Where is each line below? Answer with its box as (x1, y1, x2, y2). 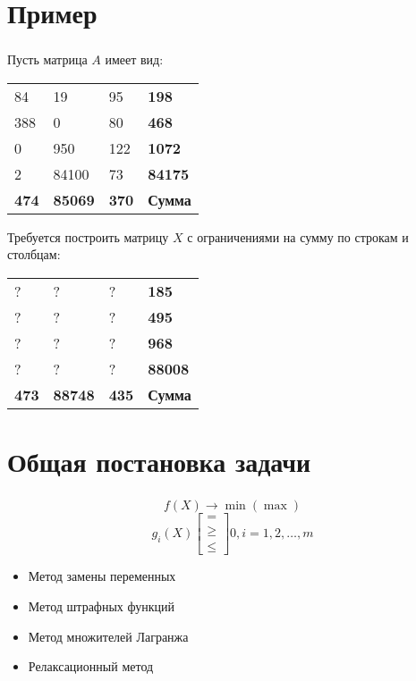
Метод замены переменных (28, 567, 176, 585)
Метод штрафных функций (28, 597, 174, 616)
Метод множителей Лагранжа (28, 626, 189, 645)
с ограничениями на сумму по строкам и (187, 227, 409, 246)
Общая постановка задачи (7, 443, 311, 480)
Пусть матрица (7, 50, 88, 69)
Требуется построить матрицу (7, 227, 169, 246)
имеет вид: (105, 50, 164, 69)
